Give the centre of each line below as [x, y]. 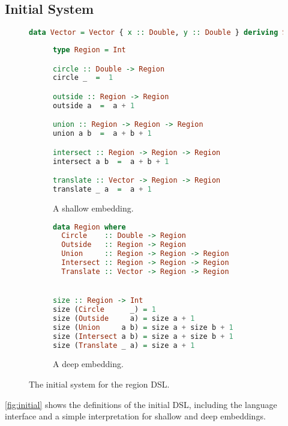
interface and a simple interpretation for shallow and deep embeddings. [135, 416]
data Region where [89, 227]
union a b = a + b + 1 [102, 134]
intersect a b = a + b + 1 [111, 161]
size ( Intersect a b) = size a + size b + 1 [143, 336]
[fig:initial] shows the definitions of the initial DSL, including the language [141, 404]
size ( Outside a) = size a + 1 [124, 318]
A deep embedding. [88, 364]
